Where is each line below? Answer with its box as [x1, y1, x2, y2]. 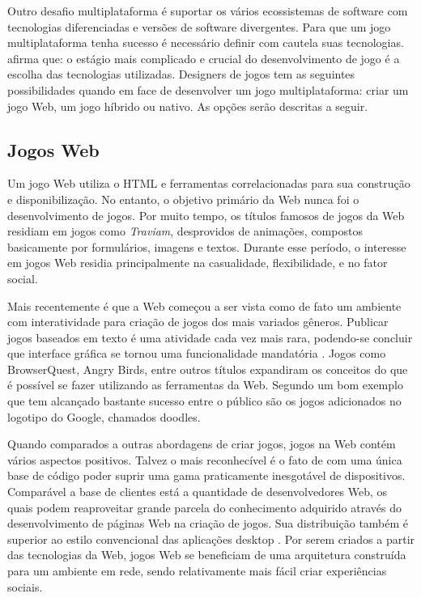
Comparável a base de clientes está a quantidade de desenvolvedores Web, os [7, 483, 388, 500]
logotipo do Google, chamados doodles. [7, 408, 201, 425]
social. [7, 269, 38, 286]
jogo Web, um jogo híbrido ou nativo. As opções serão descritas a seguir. [7, 97, 368, 114]
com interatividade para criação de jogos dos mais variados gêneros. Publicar [7, 313, 389, 330]
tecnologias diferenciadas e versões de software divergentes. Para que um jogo [7, 18, 391, 35]
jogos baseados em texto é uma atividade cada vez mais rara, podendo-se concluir [7, 329, 413, 346]
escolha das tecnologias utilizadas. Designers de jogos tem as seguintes [7, 66, 355, 83]
